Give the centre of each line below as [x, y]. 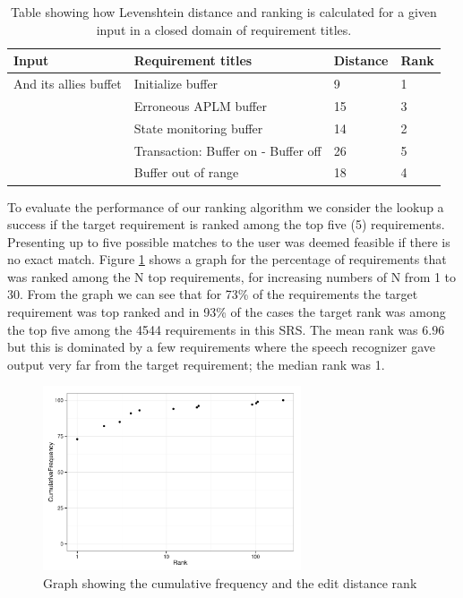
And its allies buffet [68, 84]
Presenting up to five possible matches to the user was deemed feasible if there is [229, 241]
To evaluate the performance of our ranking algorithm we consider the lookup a [226, 206]
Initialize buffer [176, 84]
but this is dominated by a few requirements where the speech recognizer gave [222, 347]
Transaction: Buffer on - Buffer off [227, 150]
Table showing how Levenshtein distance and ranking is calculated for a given [224, 12]
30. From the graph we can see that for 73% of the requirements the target [213, 294]
